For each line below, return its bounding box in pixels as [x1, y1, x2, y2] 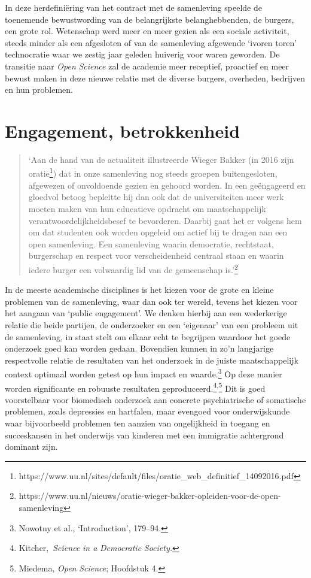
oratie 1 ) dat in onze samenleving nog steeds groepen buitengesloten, [28, 165, 278, 180]
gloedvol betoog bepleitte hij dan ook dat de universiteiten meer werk [28, 190, 284, 203]
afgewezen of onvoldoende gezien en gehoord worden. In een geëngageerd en [28, 178, 306, 191]
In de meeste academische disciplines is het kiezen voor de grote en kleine [5, 283, 274, 296]
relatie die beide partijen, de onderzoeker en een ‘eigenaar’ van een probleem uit [5, 318, 298, 331]
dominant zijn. [5, 440, 58, 453]
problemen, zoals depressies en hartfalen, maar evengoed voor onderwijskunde [5, 405, 290, 417]
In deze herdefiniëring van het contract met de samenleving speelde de [5, 1, 262, 13]
